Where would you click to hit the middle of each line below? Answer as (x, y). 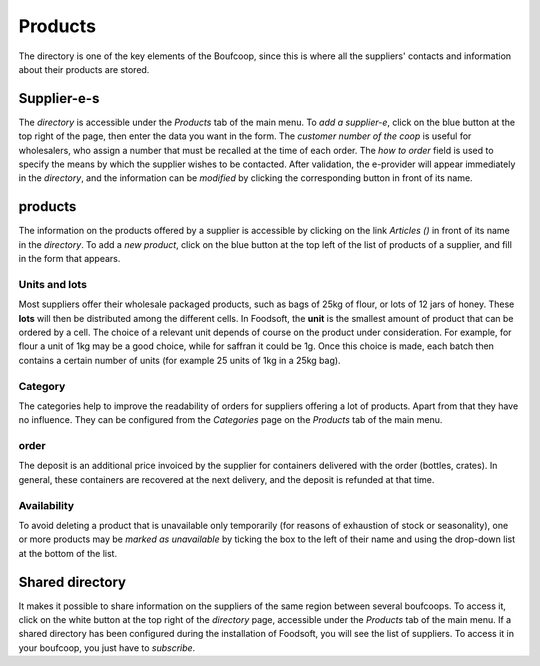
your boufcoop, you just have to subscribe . (107, 647)
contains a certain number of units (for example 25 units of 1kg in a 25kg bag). (179, 360)
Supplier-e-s (59, 98)
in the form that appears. (69, 259)
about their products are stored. (84, 69)
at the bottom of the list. (68, 553)
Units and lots (52, 284)
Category (42, 386)
